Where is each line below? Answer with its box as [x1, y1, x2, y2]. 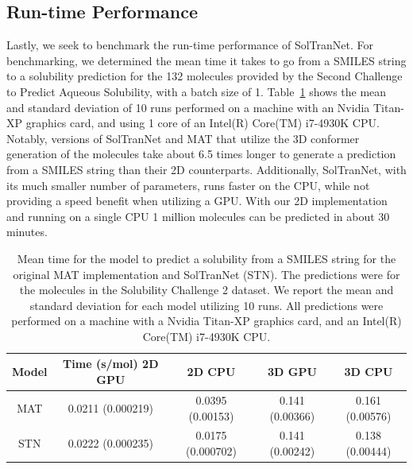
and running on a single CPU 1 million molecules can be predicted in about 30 [6, 207, 390, 224]
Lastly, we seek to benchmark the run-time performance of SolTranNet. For [6, 37, 373, 53]
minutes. [6, 223, 48, 240]
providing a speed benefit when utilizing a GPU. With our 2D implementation [6, 192, 388, 209]
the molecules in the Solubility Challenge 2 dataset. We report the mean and [19, 281, 394, 298]
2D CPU [187, 363, 236, 380]
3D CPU [344, 363, 393, 380]
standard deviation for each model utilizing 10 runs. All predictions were [29, 297, 384, 313]
